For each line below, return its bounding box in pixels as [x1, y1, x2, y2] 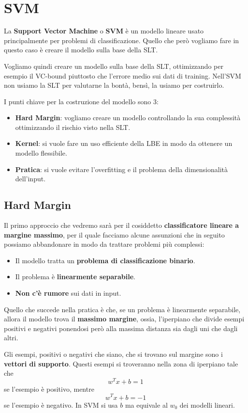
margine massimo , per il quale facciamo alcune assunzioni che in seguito [4, 229, 225, 239]
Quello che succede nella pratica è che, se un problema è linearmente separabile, [4, 304, 241, 314]
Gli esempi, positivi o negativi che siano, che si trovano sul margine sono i [4, 349, 223, 359]
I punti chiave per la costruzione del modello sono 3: [4, 96, 159, 106]
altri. [4, 333, 18, 343]
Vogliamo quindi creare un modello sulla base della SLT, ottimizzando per [4, 61, 223, 71]
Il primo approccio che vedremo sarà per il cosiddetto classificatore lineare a [4, 220, 239, 230]
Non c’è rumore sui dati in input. [15, 288, 121, 298]
